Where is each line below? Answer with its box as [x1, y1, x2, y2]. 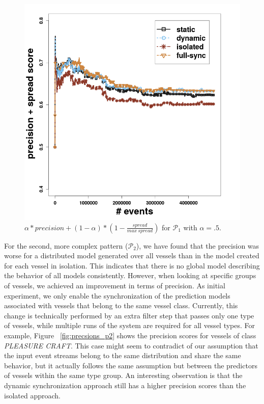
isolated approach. [4, 390, 61, 400]
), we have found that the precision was [136, 240, 259, 251]
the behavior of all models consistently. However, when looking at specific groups [4, 270, 256, 281]
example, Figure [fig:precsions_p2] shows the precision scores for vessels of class [4, 330, 256, 340]
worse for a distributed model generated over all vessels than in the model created [4, 250, 259, 261]
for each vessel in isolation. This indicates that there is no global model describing [4, 260, 260, 271]
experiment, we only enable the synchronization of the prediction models [4, 290, 230, 301]
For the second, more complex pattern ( [4, 240, 128, 251]
